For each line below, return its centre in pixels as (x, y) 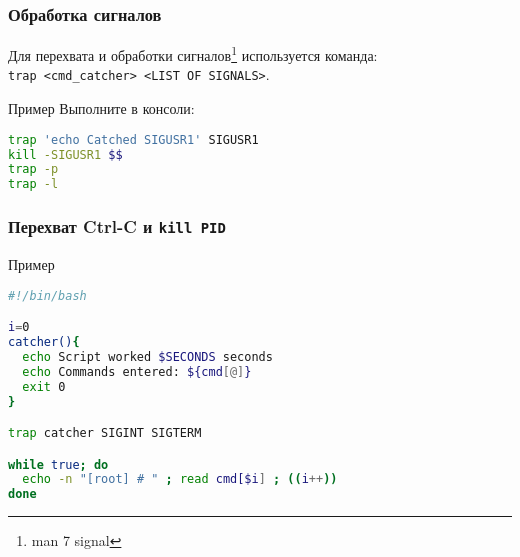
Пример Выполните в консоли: (101, 108)
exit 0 (44, 386)
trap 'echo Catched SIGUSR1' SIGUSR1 (133, 139)
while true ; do (58, 464)
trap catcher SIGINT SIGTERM (105, 433)
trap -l (33, 184)
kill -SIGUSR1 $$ (65, 154)
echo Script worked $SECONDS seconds (147, 356)
